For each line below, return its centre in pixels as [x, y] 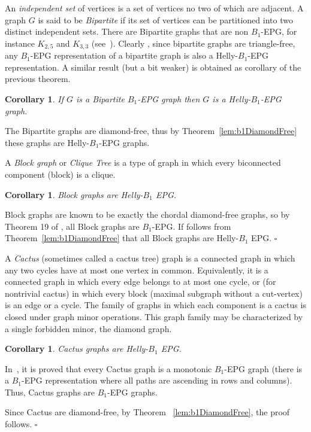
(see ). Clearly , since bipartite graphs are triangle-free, [193, 43]
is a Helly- [232, 99]
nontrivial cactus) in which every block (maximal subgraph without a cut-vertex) [154, 293]
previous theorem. [38, 79]
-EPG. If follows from [191, 226]
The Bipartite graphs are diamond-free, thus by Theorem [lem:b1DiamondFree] [151, 131]
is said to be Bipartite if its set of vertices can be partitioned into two [165, 19]
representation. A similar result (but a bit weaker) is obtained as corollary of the [153, 67]
